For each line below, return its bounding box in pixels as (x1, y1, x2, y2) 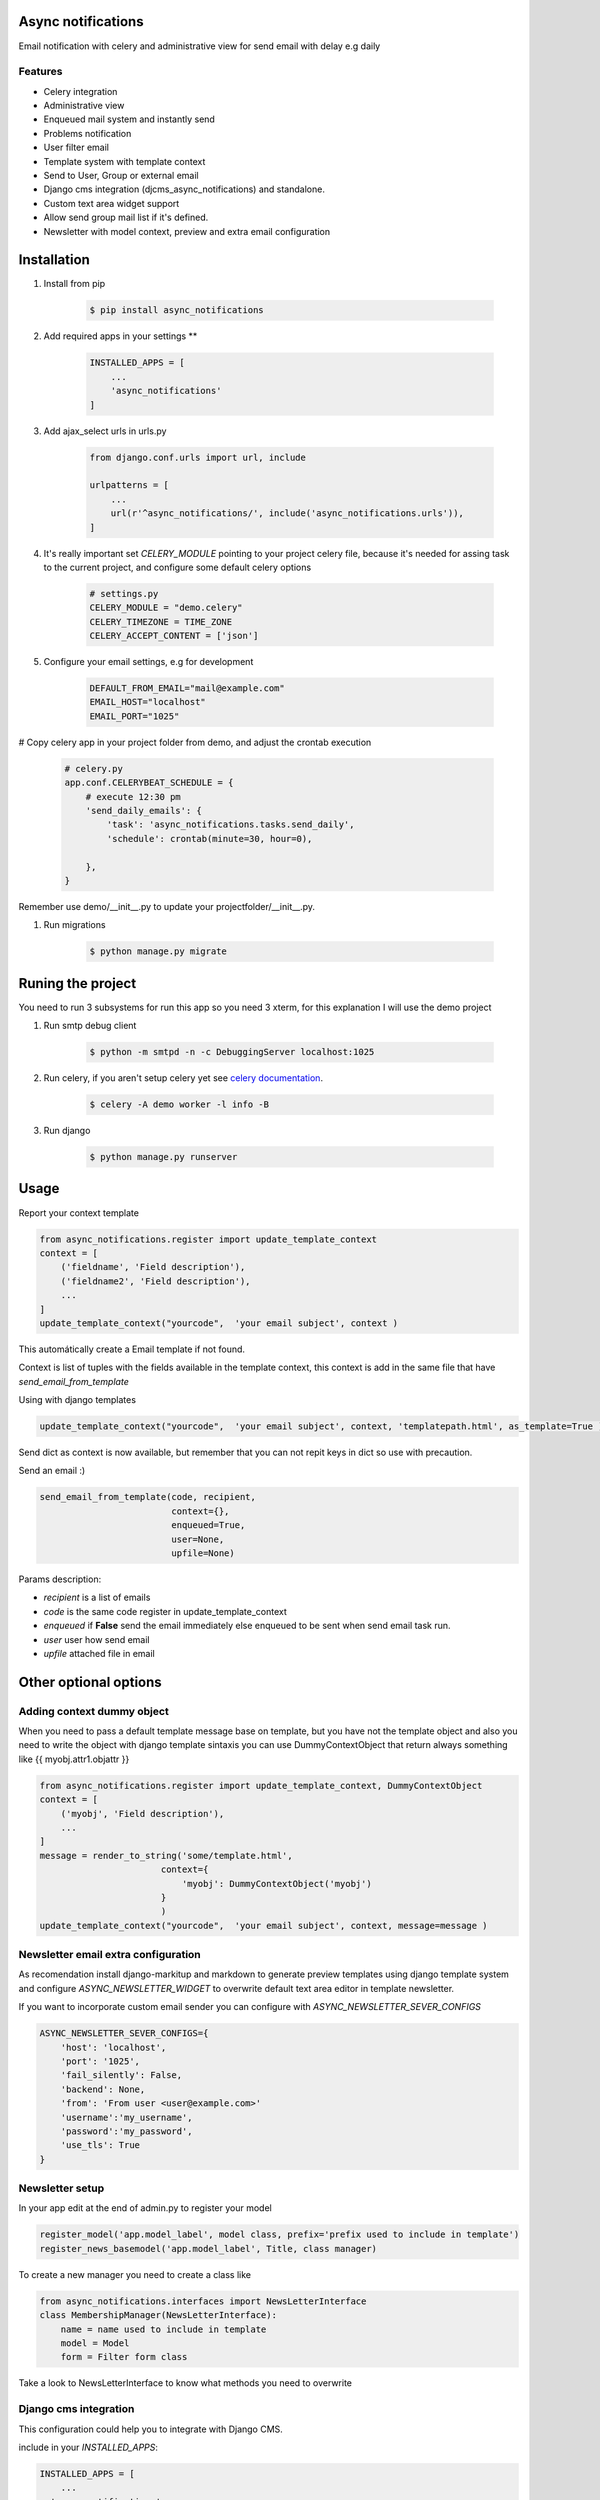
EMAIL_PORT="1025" (89, 710, 180, 722)
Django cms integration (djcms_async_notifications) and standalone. (43, 183, 325, 195)
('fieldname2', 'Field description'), (60, 1275, 251, 1287)
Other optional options (18, 1673, 162, 1690)
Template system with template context (43, 155, 206, 167)
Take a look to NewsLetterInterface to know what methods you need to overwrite (18, 2377, 352, 2389)
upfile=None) (171, 1547, 235, 1559)
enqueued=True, (171, 1520, 246, 1531)
